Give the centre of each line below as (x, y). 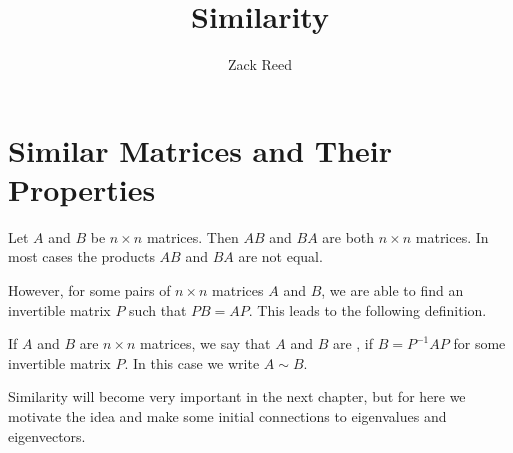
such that (158, 309)
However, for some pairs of (89, 290)
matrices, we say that (205, 343)
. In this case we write (192, 362)
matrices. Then (192, 236)
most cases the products (81, 256)
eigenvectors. (47, 435)
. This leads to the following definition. (367, 309)
